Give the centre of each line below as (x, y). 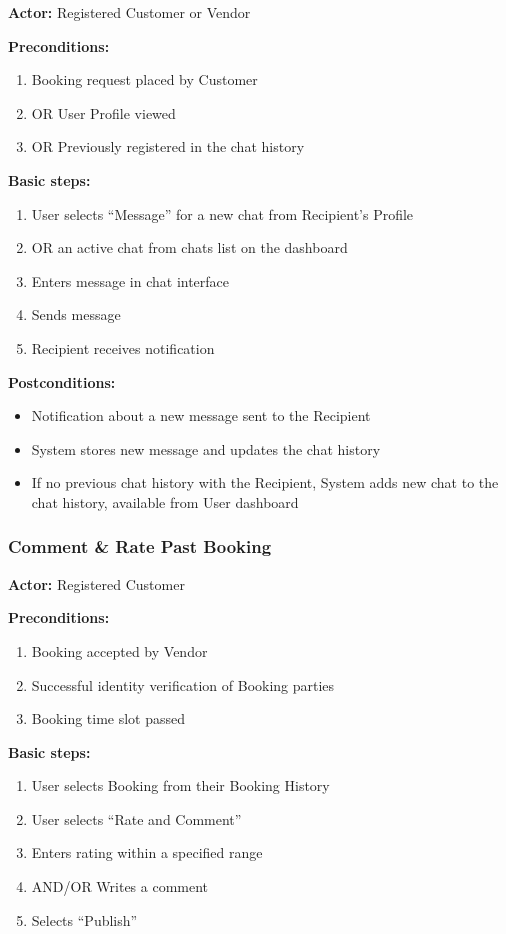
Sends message (76, 314)
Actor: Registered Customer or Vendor (129, 12)
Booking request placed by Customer (144, 79)
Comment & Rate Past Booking (140, 546)
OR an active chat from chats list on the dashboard (189, 247)
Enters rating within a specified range (147, 852)
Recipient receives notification (123, 347)
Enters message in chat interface (130, 280)
